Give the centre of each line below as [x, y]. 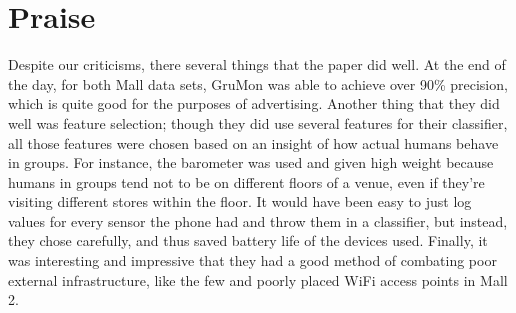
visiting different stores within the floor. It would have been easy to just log [240, 201]
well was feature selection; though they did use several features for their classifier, [258, 122]
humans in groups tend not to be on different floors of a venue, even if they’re [246, 181]
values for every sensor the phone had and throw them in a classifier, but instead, [258, 220]
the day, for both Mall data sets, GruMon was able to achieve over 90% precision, [258, 83]
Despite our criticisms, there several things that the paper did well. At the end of [257, 64]
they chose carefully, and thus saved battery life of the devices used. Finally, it [248, 240]
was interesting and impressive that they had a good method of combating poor [252, 260]
